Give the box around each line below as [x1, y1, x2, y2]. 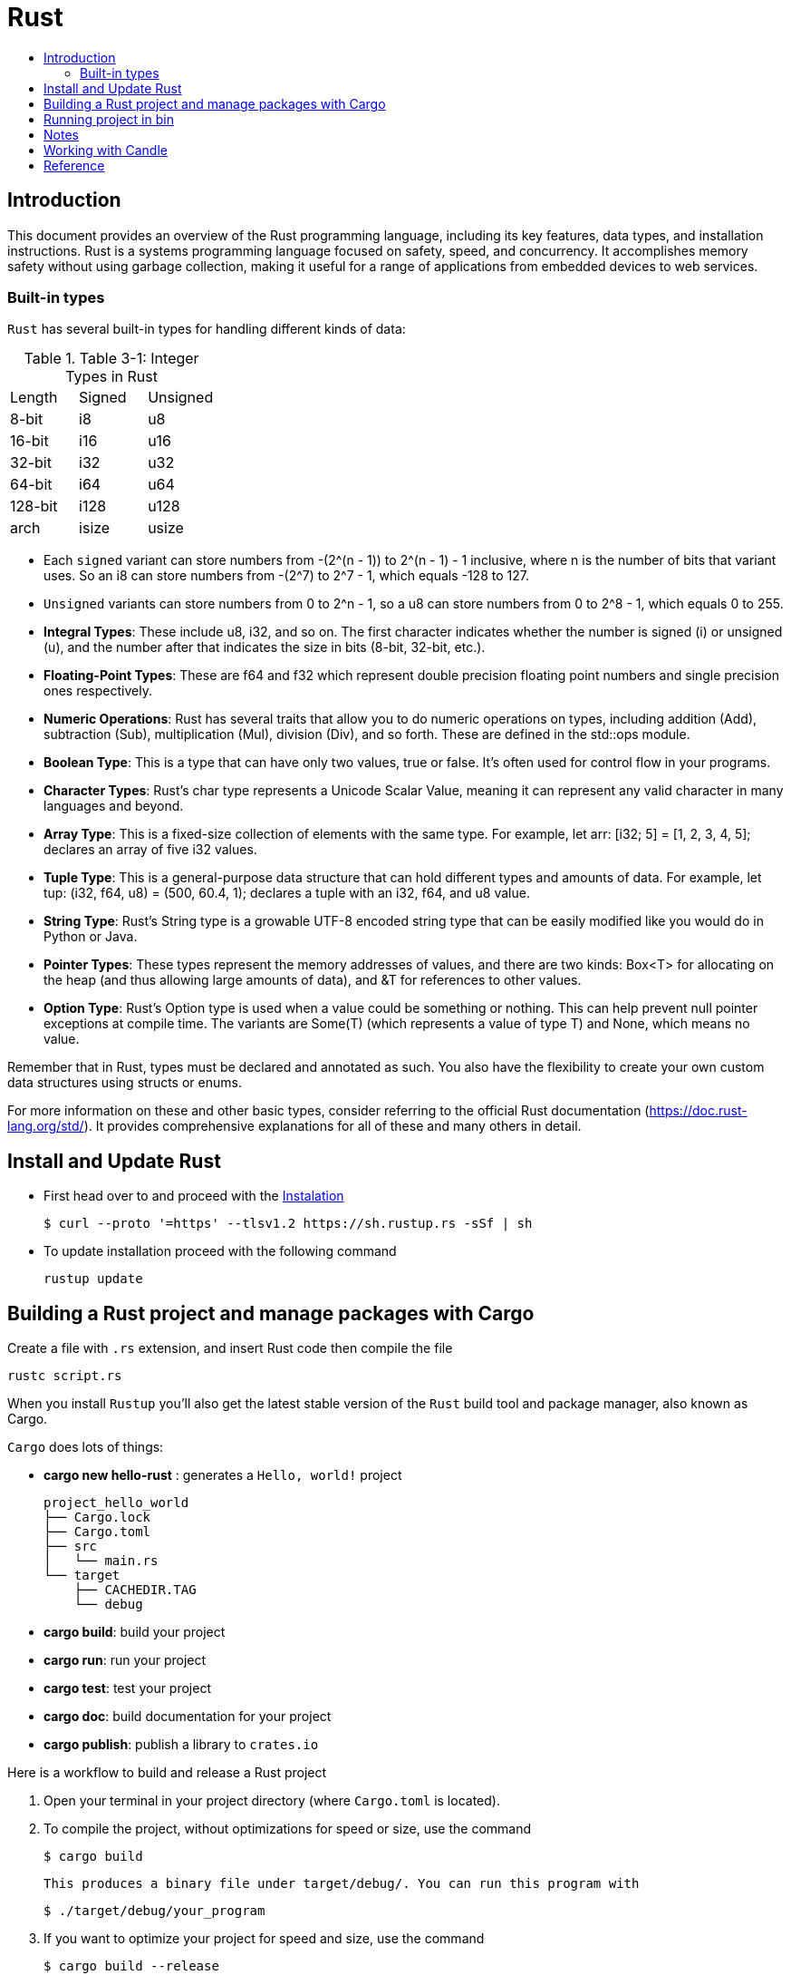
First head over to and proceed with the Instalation [43, 1188, 344, 1204]
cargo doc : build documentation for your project [43, 1708, 332, 1725]
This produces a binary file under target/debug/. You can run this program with [43, 1876, 640, 1892]
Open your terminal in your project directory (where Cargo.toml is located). [43, 1793, 500, 1809]
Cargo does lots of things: [7, 1439, 164, 1455]
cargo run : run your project [43, 1652, 207, 1669]
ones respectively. [43, 683, 152, 699]
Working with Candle [43, 141, 168, 158]
